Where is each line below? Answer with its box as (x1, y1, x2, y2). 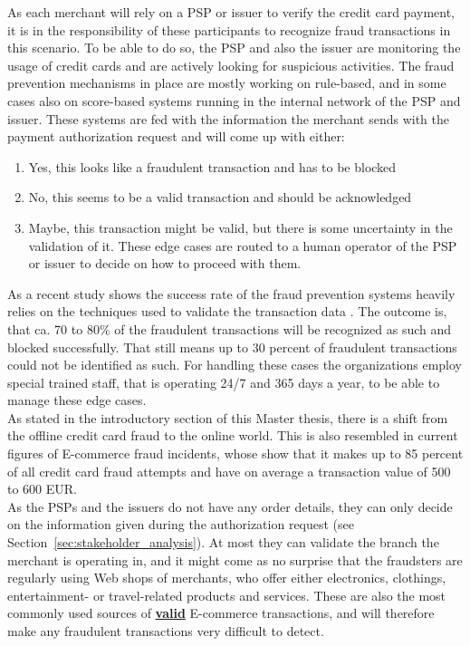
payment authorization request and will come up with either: (7, 127, 345, 146)
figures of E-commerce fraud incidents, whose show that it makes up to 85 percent (7, 444, 464, 463)
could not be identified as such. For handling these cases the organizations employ (7, 355, 463, 374)
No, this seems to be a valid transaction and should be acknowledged (28, 188, 412, 207)
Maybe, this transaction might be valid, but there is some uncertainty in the (28, 217, 453, 236)
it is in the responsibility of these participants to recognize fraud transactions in (7, 20, 451, 39)
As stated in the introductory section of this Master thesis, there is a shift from (7, 408, 448, 427)
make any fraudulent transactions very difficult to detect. (7, 622, 324, 640)
